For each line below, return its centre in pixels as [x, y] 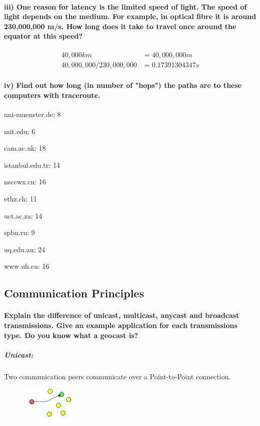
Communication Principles [74, 293]
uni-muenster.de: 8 [33, 114]
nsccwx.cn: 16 [25, 182]
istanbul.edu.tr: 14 [32, 165]
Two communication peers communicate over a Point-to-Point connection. [117, 376]
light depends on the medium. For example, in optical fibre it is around [130, 16]
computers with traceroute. [52, 95]
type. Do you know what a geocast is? [71, 335]
